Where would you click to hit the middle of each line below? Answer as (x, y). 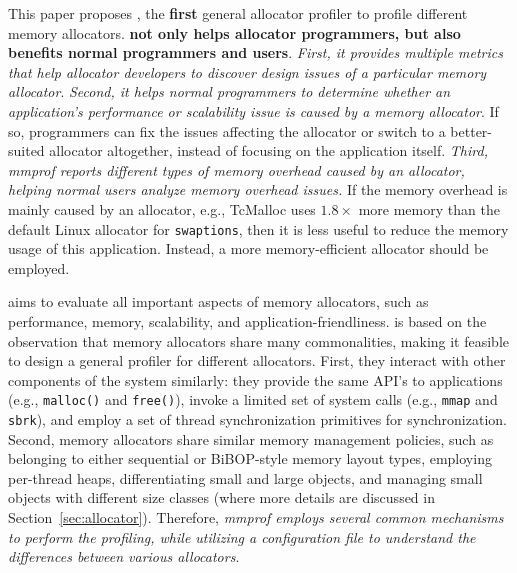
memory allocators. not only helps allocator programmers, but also (234, 32)
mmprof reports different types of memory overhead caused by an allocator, (236, 169)
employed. (39, 267)
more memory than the (429, 208)
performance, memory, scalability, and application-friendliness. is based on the (247, 320)
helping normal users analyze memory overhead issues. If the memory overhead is (258, 189)
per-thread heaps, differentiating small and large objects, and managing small (245, 477)
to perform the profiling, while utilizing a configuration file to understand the (242, 536)
